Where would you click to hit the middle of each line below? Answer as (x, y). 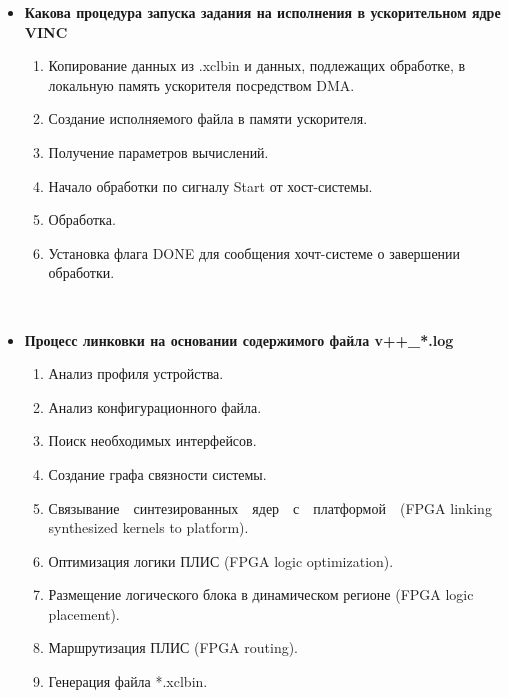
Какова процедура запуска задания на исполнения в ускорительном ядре (262, 12)
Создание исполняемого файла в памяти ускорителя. (208, 118)
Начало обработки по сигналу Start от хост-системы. (210, 185)
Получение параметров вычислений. (158, 151)
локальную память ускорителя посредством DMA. (201, 84)
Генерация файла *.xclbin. (128, 681)
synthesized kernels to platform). (148, 527)
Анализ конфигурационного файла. (155, 406)
